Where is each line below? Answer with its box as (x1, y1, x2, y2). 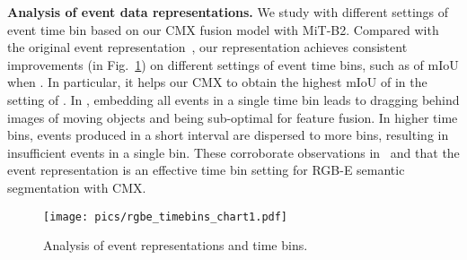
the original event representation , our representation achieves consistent (7, 38, 408, 56)
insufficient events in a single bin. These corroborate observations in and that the (7, 143, 460, 161)
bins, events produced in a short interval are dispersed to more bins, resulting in (7, 126, 449, 144)
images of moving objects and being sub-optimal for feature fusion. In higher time (7, 108, 458, 126)
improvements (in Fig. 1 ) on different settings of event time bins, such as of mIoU (7, 55, 459, 74)
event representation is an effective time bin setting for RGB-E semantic (7, 160, 405, 179)
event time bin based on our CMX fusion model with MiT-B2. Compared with (7, 20, 439, 39)
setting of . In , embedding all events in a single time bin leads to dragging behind (7, 90, 460, 108)
